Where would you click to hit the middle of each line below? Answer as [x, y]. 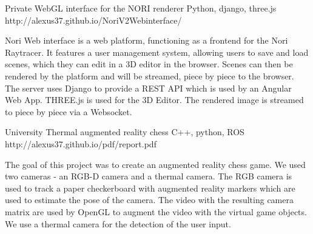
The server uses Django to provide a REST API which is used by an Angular [148, 88]
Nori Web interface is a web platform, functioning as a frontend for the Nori [146, 40]
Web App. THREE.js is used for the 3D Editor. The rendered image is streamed [154, 100]
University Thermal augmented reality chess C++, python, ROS [125, 132]
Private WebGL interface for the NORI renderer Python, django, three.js [141, 8]
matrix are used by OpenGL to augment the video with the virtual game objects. [156, 211]
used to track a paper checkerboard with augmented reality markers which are [150, 188]
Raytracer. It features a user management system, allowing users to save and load [157, 52]
